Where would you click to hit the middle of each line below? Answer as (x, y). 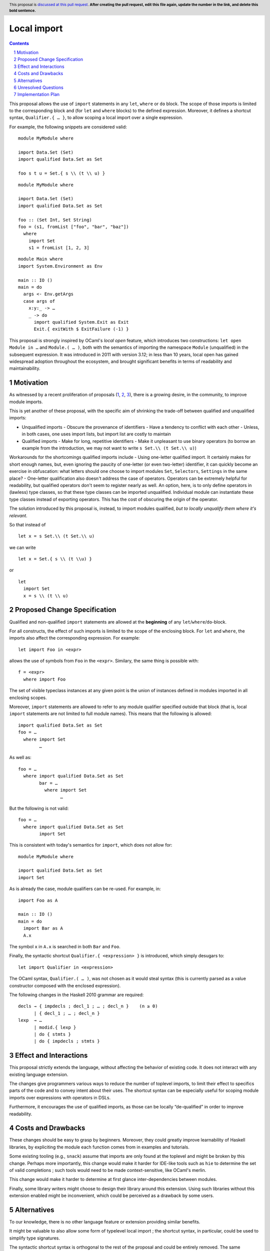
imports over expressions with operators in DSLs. (60, 1097)
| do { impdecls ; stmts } (67, 1041)
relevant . (18, 515)
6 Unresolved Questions (38, 87)
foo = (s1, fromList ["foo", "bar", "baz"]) (74, 227)
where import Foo (44, 679)
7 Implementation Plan (37, 95)
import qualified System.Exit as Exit (81, 322)
